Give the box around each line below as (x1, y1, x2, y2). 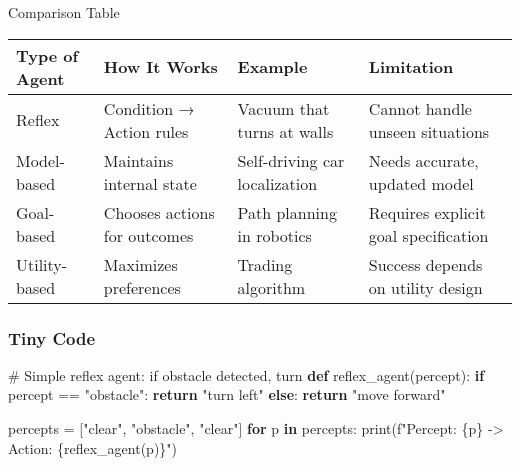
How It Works (103, 55, 218, 79)
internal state (103, 171, 197, 195)
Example (237, 55, 308, 79)
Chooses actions (103, 200, 215, 224)
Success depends (368, 252, 483, 276)
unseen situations (368, 119, 490, 143)
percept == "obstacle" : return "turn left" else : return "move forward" (8, 384, 446, 405)
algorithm (237, 275, 306, 299)
